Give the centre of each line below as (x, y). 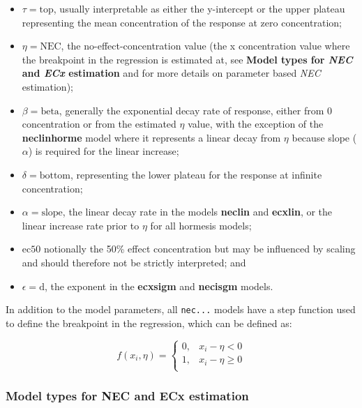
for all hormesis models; (201, 225)
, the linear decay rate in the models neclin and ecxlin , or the (197, 212)
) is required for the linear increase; (104, 151)
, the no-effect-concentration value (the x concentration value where (205, 46)
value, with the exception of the (256, 124)
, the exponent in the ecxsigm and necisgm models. (159, 286)
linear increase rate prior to (81, 225)
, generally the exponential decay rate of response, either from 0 (196, 110)
